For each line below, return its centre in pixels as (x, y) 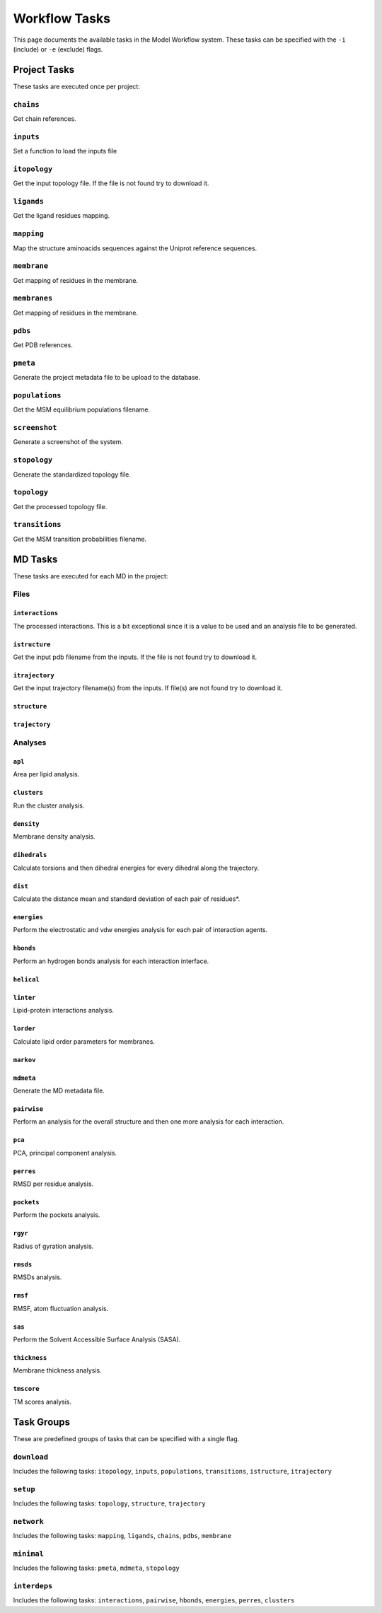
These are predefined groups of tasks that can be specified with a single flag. (126, 1438)
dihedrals (30, 855)
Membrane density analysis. (54, 837)
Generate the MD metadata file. (59, 1090)
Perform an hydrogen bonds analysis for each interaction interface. (111, 961)
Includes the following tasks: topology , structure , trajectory (109, 1503)
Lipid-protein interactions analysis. (64, 1011)
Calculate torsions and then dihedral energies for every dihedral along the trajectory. (136, 868)
